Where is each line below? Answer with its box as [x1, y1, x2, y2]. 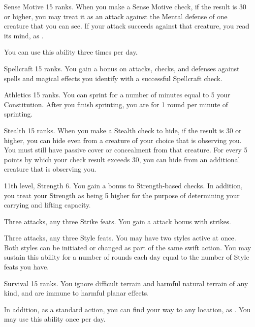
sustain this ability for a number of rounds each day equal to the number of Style [4, 252, 249, 262]
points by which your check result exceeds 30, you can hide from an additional [4, 154, 240, 164]
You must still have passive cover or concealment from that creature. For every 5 [4, 145, 248, 155]
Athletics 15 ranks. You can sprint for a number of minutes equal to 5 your [4, 89, 230, 100]
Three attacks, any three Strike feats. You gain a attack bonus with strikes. [4, 216, 231, 226]
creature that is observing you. [4, 164, 96, 174]
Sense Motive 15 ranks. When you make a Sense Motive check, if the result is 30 [4, 1, 246, 11]
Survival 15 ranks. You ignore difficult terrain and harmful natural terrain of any [4, 278, 248, 288]
